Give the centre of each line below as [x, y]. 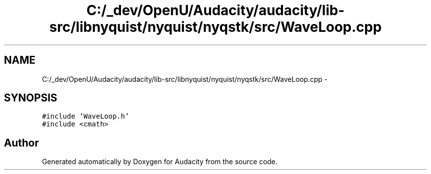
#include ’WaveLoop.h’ [86, 116]
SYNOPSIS [31, 98]
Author [21, 143]
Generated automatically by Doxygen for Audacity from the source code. [160, 162]
